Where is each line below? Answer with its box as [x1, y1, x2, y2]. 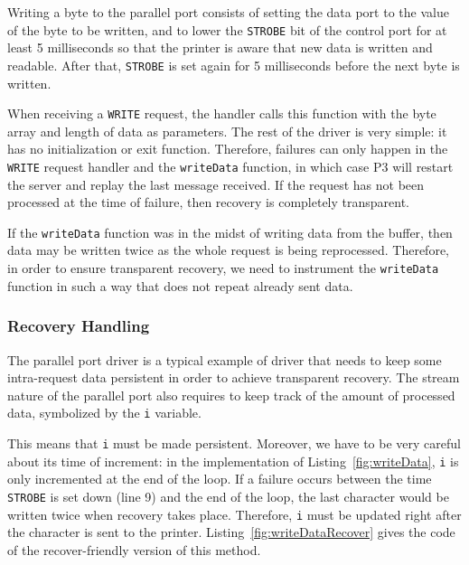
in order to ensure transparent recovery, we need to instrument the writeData [7, 259, 439, 278]
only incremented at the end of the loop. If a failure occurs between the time [7, 469, 432, 488]
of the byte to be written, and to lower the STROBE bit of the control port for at [7, 20, 447, 39]
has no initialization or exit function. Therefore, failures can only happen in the [7, 139, 448, 158]
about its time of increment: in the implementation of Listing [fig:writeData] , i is [7, 451, 459, 470]
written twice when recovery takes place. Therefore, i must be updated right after [7, 504, 462, 523]
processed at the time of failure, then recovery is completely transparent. [7, 193, 410, 212]
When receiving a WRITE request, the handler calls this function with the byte [7, 104, 436, 123]
